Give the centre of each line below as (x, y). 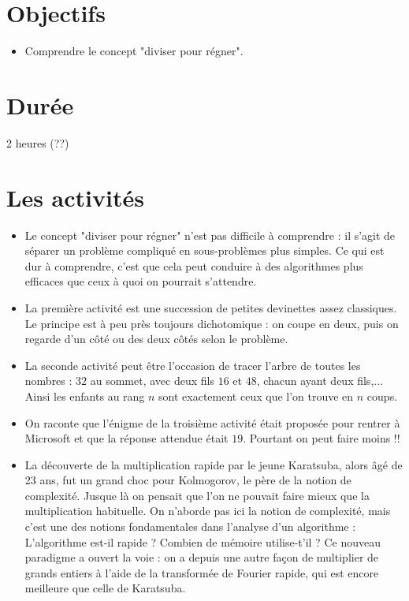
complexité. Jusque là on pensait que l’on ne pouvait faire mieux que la (197, 495)
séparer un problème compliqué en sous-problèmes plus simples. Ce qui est (204, 250)
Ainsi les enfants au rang (85, 396)
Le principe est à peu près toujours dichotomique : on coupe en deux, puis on (212, 323)
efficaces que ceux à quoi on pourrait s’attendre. (141, 281)
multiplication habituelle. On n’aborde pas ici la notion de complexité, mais (208, 511)
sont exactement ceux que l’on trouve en (256, 396)
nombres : (48, 381)
